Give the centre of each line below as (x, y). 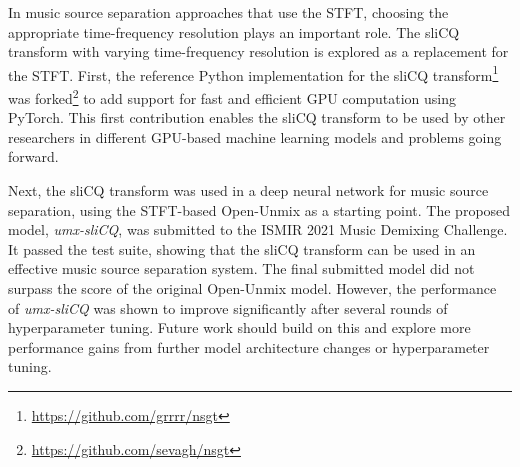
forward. (33, 156)
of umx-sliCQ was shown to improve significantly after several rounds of (228, 307)
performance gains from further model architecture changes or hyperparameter (249, 346)
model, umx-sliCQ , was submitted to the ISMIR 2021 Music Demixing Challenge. (258, 229)
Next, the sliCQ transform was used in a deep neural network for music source (248, 190)
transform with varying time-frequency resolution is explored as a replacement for (258, 51)
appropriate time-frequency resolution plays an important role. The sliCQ (234, 31)
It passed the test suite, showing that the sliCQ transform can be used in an (242, 248)
